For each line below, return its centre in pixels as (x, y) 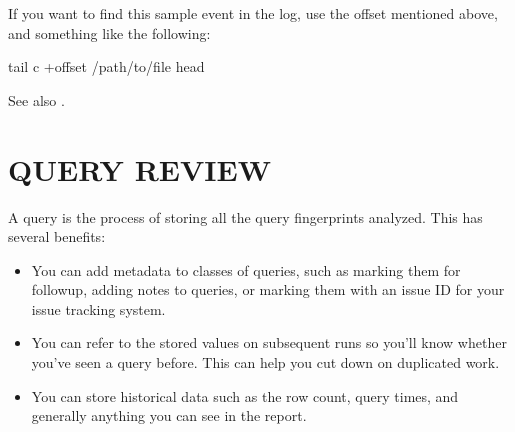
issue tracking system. (98, 308)
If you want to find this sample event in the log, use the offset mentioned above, (253, 13)
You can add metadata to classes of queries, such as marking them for (246, 269)
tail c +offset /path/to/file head (106, 66)
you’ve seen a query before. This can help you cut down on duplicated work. (265, 362)
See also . (36, 99)
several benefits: (57, 236)
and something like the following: (109, 32)
